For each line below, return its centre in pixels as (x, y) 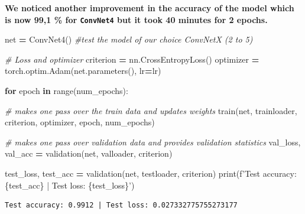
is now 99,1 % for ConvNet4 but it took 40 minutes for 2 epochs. (136, 19)
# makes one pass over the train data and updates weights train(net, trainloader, (151, 110)
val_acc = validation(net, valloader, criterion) (89, 153)
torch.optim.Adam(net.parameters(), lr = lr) (83, 71)
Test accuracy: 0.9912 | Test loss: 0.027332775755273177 (121, 205)
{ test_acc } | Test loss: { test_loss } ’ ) (70, 185)
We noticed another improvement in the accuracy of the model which (150, 8)
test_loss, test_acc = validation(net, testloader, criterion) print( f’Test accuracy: (151, 173)
